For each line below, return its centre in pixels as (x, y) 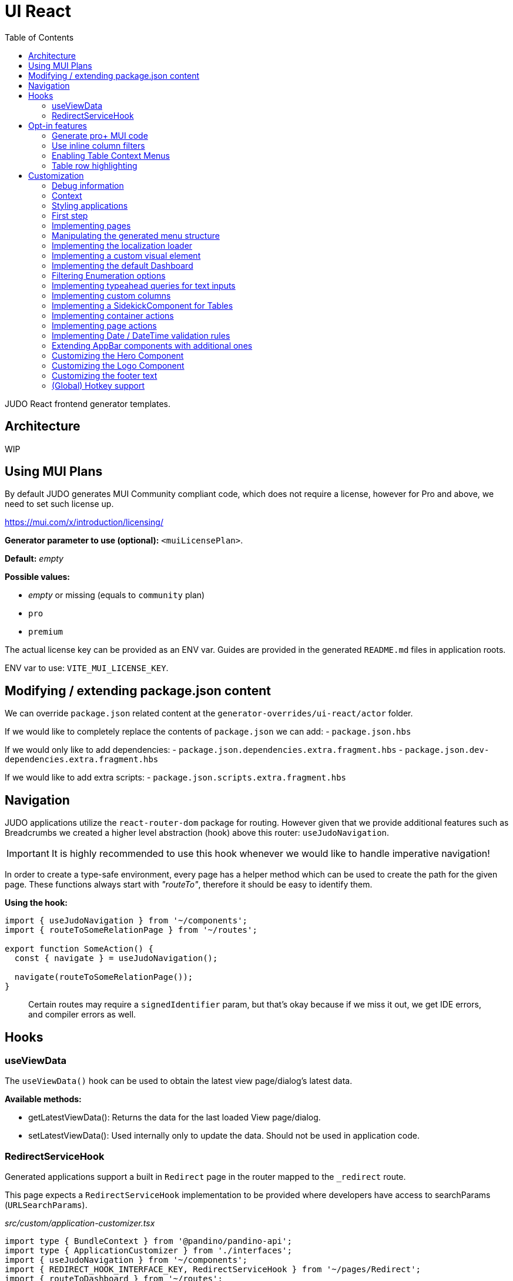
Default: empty (34, 559)
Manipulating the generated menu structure (136, 235)
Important (28, 854)
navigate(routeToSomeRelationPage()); (104, 977)
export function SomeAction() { (79, 949)
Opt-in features (58, 125)
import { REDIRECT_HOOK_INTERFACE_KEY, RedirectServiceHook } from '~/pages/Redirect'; (213, 1270)
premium (46, 632)
